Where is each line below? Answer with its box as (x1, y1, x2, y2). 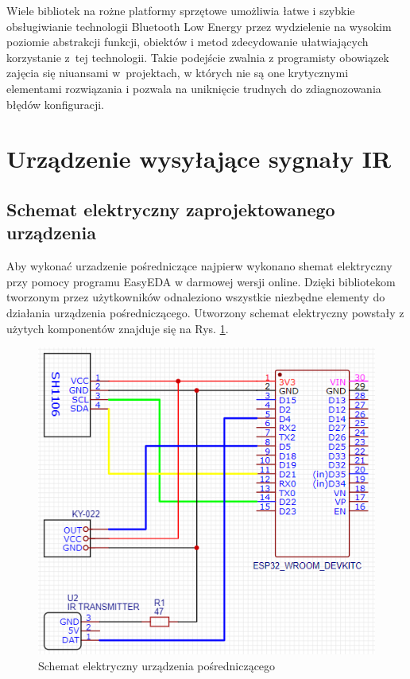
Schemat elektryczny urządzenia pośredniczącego (38, 657, 276, 673)
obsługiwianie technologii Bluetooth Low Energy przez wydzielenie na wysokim (6, 17, 392, 34)
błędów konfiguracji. (6, 95, 104, 112)
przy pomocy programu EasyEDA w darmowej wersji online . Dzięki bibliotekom (6, 273, 396, 289)
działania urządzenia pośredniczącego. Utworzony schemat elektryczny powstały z (6, 304, 404, 320)
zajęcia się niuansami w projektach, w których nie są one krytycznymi (6, 64, 349, 81)
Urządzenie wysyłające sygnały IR (6, 142, 392, 175)
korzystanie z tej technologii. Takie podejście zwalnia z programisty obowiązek (6, 48, 389, 65)
